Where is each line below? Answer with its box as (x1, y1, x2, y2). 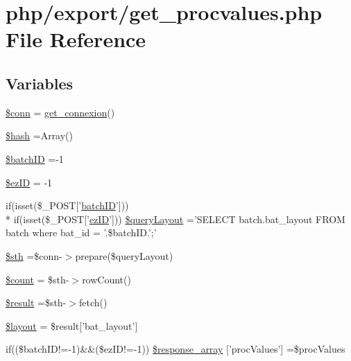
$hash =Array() (6, 128, 74, 143)
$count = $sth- (6, 272, 69, 286)
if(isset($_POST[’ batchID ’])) (6, 198, 129, 213)
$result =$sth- (6, 295, 67, 310)
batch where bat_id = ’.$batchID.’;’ (6, 225, 157, 240)
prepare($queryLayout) (75, 248, 173, 263)
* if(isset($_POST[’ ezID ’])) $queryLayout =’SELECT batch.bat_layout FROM (6, 211, 345, 226)
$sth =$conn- (6, 248, 62, 263)
